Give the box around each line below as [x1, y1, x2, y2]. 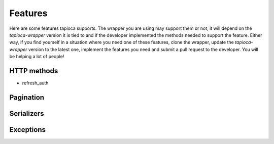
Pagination [9, 93, 45, 102]
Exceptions [9, 125, 46, 134]
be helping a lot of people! [9, 54, 64, 60]
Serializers [9, 109, 44, 118]
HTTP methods [9, 66, 58, 75]
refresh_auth [22, 80, 49, 86]
